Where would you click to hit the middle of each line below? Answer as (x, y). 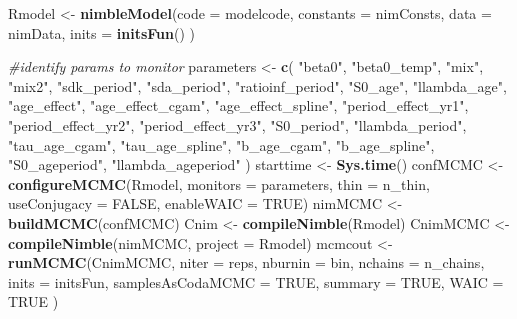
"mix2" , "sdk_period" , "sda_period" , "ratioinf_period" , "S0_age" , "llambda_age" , (257, 85)
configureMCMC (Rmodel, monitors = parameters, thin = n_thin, (219, 183)
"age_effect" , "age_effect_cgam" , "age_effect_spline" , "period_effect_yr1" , (238, 105)
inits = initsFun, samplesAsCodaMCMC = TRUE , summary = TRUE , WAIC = (256, 281)
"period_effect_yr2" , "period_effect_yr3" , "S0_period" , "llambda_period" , (237, 124)
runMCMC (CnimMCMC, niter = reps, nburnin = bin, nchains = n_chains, (246, 262)
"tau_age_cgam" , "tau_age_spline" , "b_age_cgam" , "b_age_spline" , (221, 144)
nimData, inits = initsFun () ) (101, 32)
